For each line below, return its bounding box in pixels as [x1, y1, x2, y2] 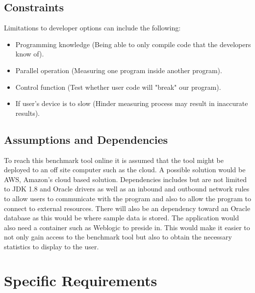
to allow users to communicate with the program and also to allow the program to [4, 193, 251, 203]
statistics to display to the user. [4, 241, 99, 251]
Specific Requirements [4, 270, 157, 290]
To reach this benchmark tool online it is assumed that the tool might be [4, 155, 224, 165]
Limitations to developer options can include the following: [4, 23, 181, 33]
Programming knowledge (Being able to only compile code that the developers [15, 39, 251, 49]
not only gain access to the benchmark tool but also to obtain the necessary [4, 232, 232, 242]
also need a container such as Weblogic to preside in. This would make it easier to [4, 222, 250, 232]
